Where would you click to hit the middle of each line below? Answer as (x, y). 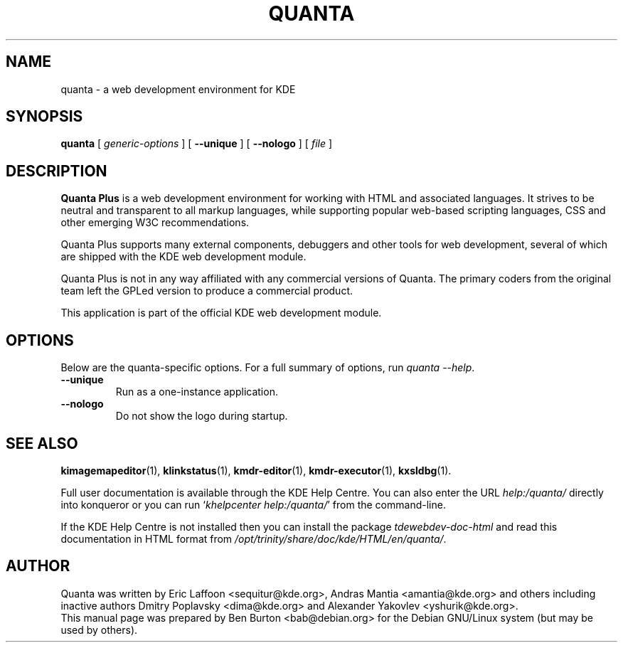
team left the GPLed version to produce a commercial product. (207, 291)
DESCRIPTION (57, 171)
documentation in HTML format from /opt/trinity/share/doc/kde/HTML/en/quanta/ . (254, 538)
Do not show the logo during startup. (202, 416)
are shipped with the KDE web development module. (183, 257)
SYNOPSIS (44, 117)
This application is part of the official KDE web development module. (221, 313)
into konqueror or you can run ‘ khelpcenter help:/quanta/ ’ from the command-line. (253, 504)
